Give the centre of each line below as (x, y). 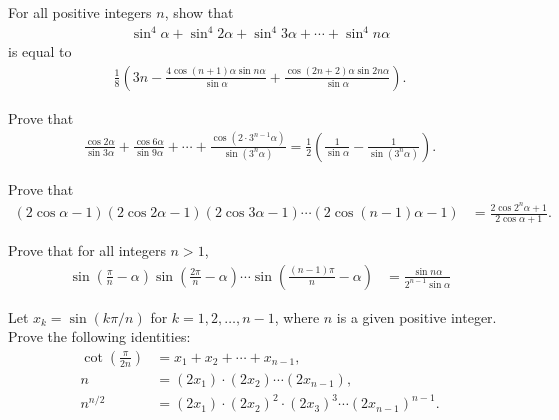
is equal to (40, 51)
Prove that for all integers (87, 250)
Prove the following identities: (99, 336)
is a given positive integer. (416, 316)
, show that (199, 12)
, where (297, 316)
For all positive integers (80, 12)
